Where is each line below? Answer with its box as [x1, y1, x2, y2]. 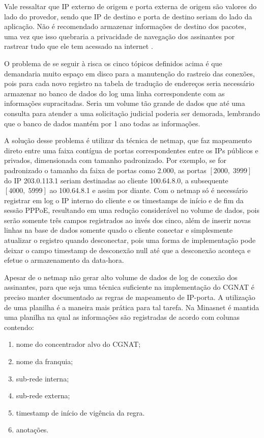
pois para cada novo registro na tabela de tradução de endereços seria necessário [4, 78, 254, 89]
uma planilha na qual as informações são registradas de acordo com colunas [4, 312, 240, 322]
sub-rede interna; [16, 373, 69, 384]
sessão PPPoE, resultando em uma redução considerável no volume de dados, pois [4, 205, 259, 215]
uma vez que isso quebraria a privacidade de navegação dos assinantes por [4, 31, 235, 41]
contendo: [4, 321, 34, 332]
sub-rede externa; [16, 390, 70, 401]
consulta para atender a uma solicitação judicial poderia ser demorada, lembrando [4, 107, 260, 118]
